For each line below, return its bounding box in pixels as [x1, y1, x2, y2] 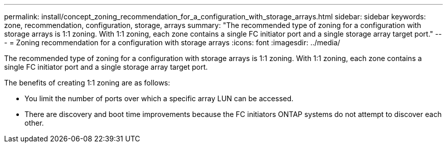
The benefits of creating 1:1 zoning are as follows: [4, 78, 170, 87]
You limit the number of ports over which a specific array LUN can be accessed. [24, 94, 294, 103]
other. [24, 119, 44, 127]
